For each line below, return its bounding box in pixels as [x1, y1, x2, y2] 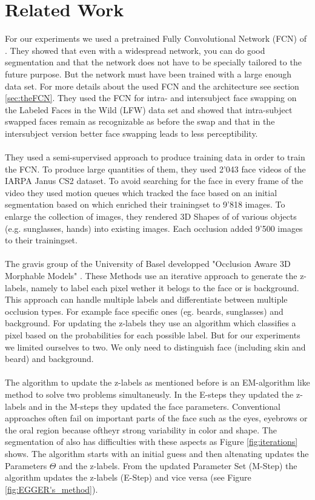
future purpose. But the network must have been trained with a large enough [5, 67, 292, 80]
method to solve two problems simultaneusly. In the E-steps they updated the [5, 387, 294, 400]
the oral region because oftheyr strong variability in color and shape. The [5, 423, 277, 436]
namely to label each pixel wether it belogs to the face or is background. [31, 281, 299, 294]
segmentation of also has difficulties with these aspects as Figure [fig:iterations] [5, 435, 298, 448]
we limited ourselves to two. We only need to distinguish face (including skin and [5, 340, 306, 353]
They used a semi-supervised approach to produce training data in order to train [5, 151, 305, 163]
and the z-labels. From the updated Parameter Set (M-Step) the [59, 459, 297, 472]
